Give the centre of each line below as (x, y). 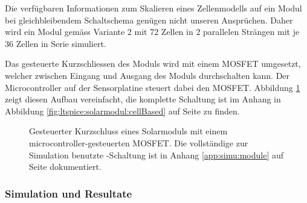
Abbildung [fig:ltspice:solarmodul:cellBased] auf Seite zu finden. (122, 111)
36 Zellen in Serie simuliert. (56, 43)
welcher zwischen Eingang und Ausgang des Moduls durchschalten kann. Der (147, 75)
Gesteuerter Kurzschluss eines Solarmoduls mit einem (128, 131)
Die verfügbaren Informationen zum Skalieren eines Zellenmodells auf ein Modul (153, 8)
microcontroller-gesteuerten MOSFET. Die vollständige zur (139, 142)
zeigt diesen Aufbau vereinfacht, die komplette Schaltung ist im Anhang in (143, 99)
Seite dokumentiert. (65, 167)
